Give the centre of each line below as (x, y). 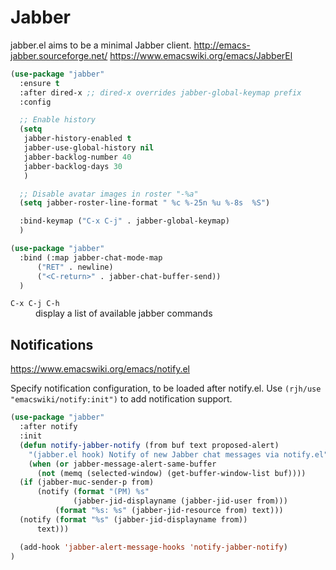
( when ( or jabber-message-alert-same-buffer (122, 464)
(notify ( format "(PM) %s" (93, 492)
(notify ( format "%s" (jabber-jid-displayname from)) (133, 519)
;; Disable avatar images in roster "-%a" (109, 194)
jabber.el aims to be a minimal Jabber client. (101, 45)
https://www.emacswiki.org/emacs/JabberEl (201, 55)
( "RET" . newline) (75, 267)
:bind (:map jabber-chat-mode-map (91, 257)
